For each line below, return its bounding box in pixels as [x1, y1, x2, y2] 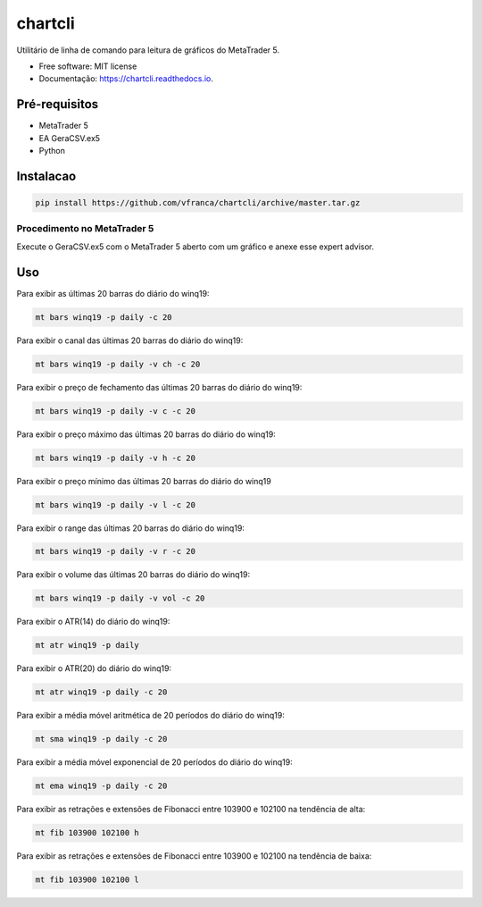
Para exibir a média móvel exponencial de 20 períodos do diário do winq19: [16, 757, 294, 768]
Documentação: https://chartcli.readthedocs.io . [38, 73, 213, 84]
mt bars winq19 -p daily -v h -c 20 [35, 452, 196, 463]
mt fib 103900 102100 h [35, 827, 140, 838]
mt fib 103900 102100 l [35, 875, 140, 885]
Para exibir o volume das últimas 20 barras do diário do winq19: [16, 569, 251, 580]
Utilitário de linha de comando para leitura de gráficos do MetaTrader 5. [16, 45, 280, 55]
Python [38, 146, 66, 156]
